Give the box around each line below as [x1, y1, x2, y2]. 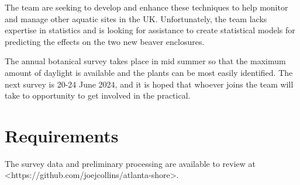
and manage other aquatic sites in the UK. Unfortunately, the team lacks [5, 12, 267, 25]
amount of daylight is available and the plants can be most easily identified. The [5, 66, 293, 78]
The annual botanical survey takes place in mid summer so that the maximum [5, 55, 286, 67]
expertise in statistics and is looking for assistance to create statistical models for [5, 24, 295, 36]
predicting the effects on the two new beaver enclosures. [5, 35, 205, 47]
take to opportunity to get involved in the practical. [5, 89, 191, 102]
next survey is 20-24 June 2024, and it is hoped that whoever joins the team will [5, 78, 294, 90]
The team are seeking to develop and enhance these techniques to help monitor [5, 1, 288, 13]
